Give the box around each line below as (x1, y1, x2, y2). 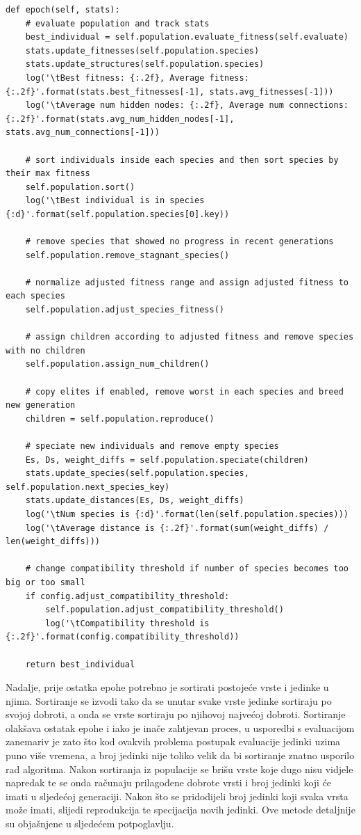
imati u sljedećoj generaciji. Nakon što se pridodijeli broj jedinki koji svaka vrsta (6, 788, 349, 803)
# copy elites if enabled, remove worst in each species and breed (25, 386, 344, 397)
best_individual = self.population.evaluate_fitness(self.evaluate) (25, 32, 349, 42)
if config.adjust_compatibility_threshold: (25, 591, 230, 601)
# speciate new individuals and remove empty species (25, 441, 279, 451)
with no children (6, 345, 85, 356)
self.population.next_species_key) (6, 482, 170, 492)
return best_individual (25, 659, 135, 669)
